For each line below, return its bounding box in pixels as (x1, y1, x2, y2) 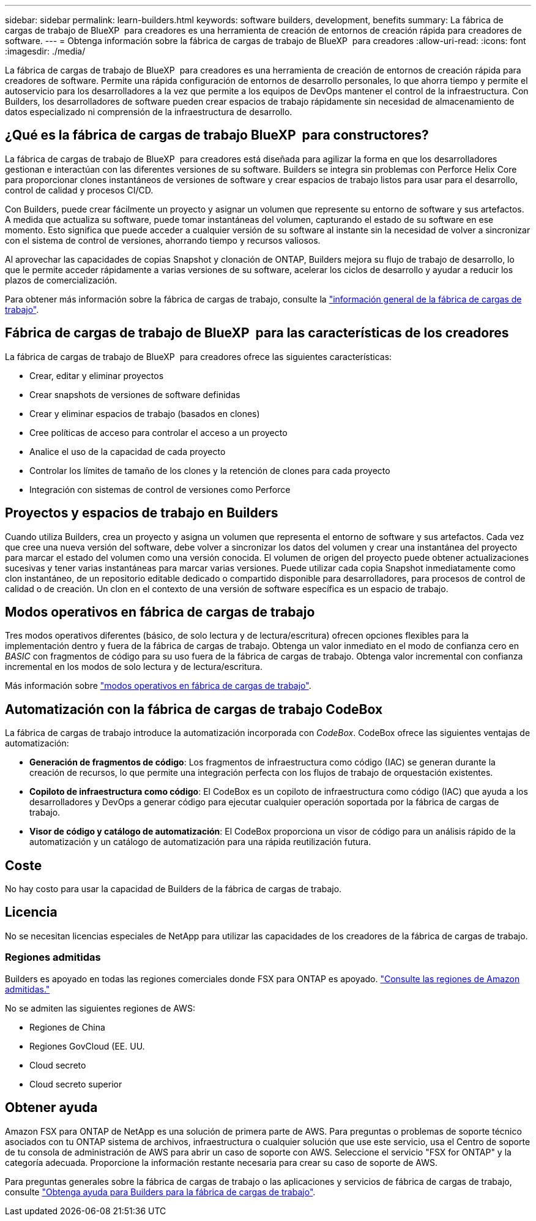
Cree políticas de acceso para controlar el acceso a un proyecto (29, 427, 288, 438)
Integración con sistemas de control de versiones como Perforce (29, 484, 291, 495)
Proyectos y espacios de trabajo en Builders (5, 505, 278, 521)
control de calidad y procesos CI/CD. (5, 184, 154, 195)
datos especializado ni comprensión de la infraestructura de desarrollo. (5, 107, 292, 117)
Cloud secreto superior (29, 1078, 122, 1089)
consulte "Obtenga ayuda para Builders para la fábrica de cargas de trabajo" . (5, 1186, 316, 1197)
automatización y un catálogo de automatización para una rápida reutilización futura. (29, 836, 371, 847)
